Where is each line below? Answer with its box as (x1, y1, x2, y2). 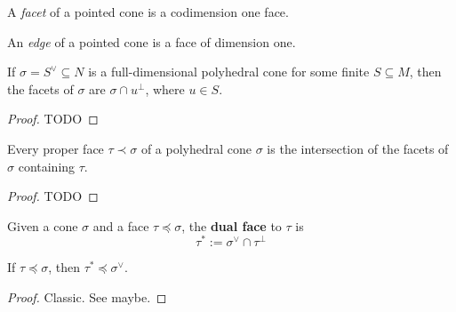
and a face (92, 216, 149, 235)
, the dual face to (181, 216, 282, 235)
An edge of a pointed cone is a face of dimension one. (7, 32, 296, 51)
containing (18, 156, 76, 175)
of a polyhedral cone (140, 139, 252, 157)
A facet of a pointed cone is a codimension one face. (7, 3, 289, 20)
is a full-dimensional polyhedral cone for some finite (88, 62, 370, 81)
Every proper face (7, 139, 104, 157)
